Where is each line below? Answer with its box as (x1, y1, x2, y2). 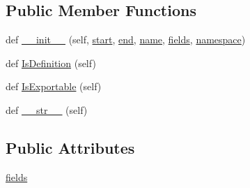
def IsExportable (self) (6, 79, 102, 94)
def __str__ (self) (6, 102, 88, 117)
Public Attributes (6, 136, 135, 158)
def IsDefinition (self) (6, 55, 96, 70)
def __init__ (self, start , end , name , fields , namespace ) (6, 32, 246, 47)
